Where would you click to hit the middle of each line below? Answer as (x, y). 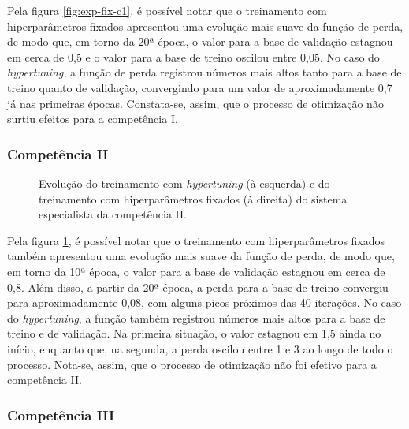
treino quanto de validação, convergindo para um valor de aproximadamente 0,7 (200, 87)
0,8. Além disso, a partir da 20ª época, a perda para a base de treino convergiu (198, 287)
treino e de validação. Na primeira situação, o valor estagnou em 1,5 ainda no (194, 333)
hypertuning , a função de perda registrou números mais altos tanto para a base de (204, 72)
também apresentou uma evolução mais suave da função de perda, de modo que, (201, 256)
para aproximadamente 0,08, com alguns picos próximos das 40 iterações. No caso (204, 302)
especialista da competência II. (113, 214)
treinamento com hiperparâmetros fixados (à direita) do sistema (193, 198)
